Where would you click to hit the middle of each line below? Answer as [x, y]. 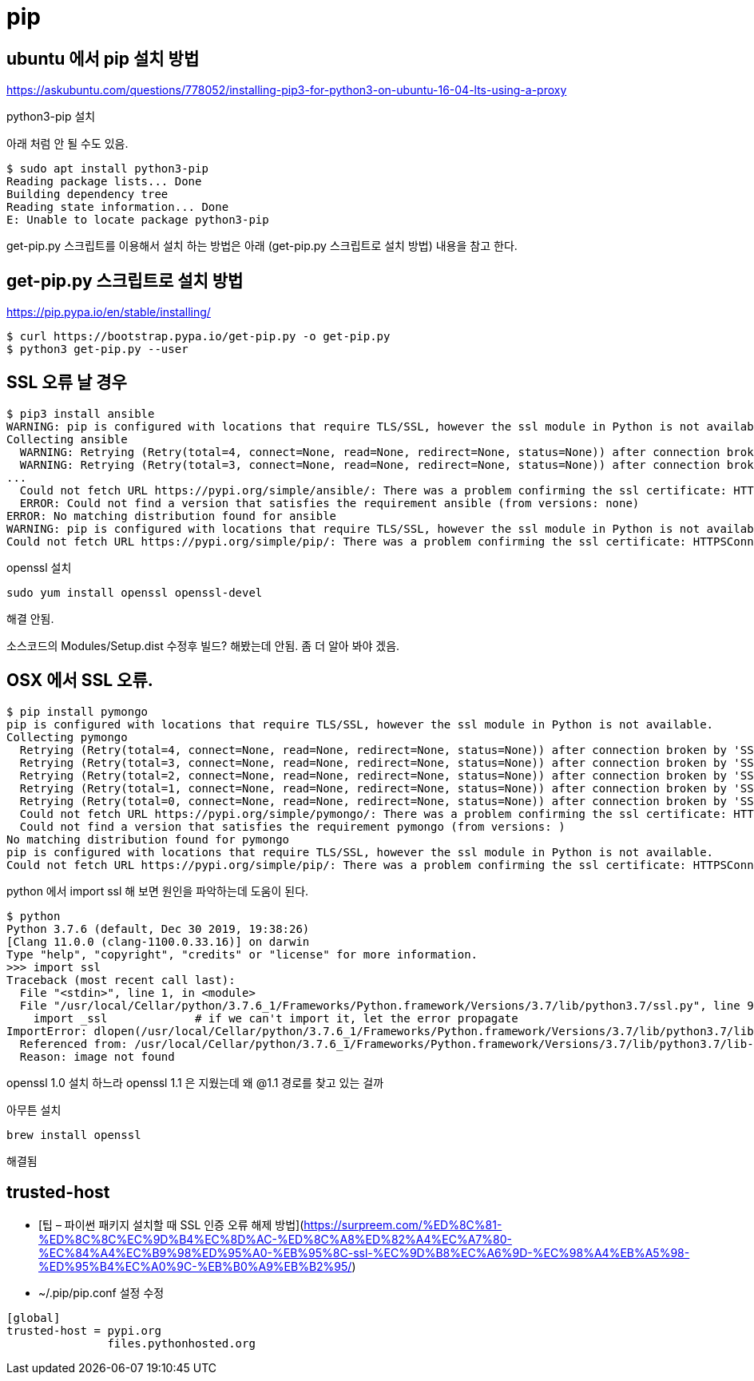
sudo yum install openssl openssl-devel [135, 592]
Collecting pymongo [67, 737]
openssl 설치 [39, 567]
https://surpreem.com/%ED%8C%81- [403, 1224]
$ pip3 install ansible [81, 413]
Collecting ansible [67, 439]
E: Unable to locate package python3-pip [138, 220]
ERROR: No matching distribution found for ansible [172, 516]
